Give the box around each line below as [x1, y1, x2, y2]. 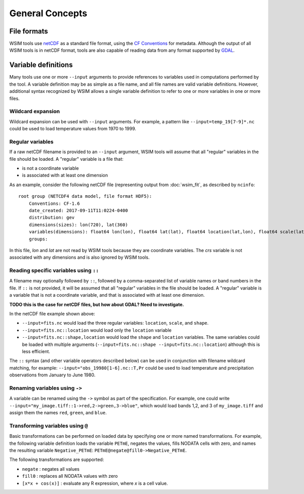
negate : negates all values [22, 466, 80, 472]
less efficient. [22, 348, 51, 355]
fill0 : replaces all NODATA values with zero [22, 473, 118, 479]
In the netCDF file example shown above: [9, 310, 96, 316]
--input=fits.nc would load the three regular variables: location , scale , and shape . [22, 320, 209, 326]
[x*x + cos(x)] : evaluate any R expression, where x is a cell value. [22, 480, 168, 486]
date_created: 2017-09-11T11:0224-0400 [28, 207, 128, 213]
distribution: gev [28, 215, 75, 221]
